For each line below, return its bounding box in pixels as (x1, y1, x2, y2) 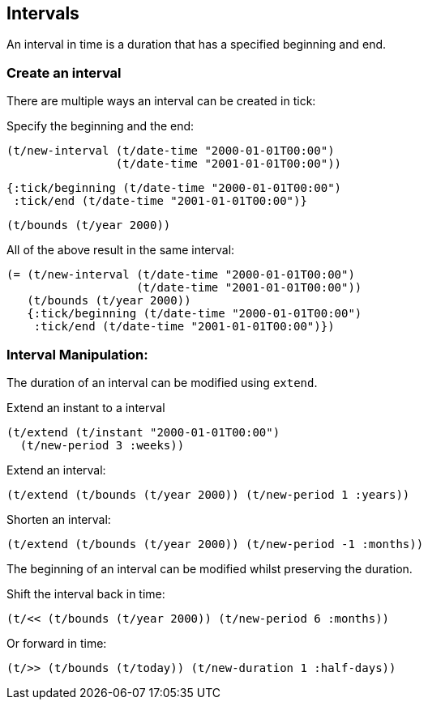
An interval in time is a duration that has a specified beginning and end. (6, 37, 387, 52)
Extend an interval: (6, 462, 106, 477)
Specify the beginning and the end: (6, 119, 195, 134)
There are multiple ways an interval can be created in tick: (6, 94, 316, 108)
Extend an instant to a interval (6, 400, 165, 415)
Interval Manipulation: (6, 346, 148, 363)
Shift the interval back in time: (6, 586, 165, 601)
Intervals (6, 3, 79, 23)
